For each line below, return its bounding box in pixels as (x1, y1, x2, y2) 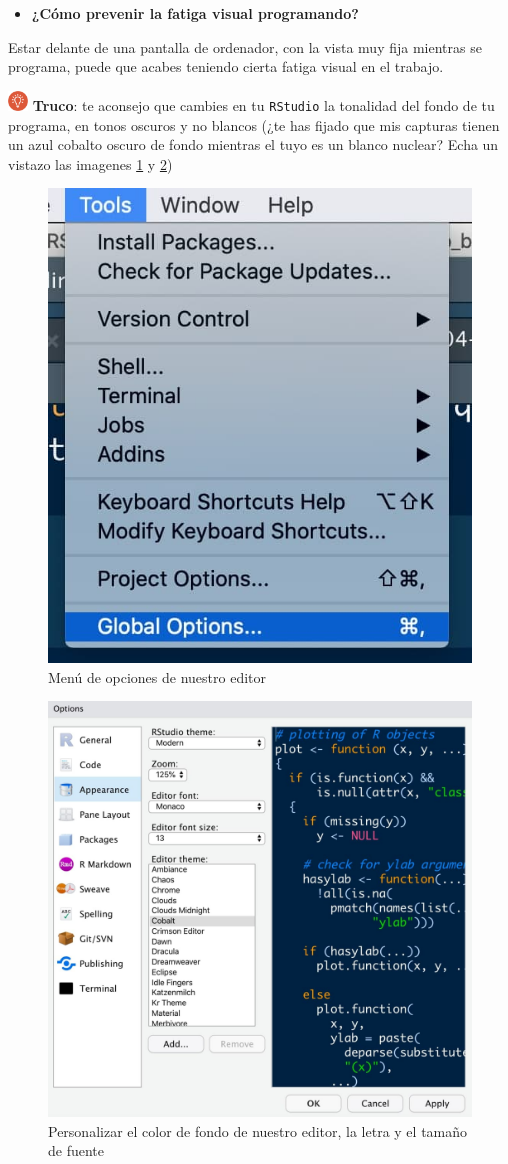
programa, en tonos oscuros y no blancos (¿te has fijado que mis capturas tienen (8, 114, 500, 135)
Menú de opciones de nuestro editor (48, 666, 267, 687)
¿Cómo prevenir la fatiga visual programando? (31, 3, 359, 23)
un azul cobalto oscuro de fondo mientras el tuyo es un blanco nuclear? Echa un (8, 134, 499, 155)
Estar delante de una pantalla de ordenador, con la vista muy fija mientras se (8, 36, 482, 57)
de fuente (48, 1140, 104, 1161)
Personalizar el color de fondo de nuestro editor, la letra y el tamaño (48, 1120, 468, 1141)
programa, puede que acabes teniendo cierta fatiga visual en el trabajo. (8, 56, 444, 77)
